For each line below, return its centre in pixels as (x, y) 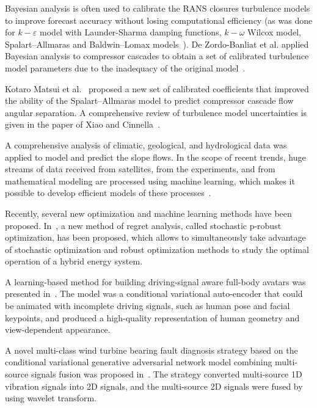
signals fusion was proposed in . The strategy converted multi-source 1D (166, 374)
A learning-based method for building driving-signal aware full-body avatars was (155, 281)
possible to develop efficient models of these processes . (108, 193)
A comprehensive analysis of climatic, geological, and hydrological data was (146, 144)
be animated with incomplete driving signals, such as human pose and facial (148, 306)
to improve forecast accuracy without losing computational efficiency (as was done (159, 20)
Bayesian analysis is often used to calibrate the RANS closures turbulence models (158, 8)
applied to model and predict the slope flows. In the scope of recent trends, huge (155, 157)
